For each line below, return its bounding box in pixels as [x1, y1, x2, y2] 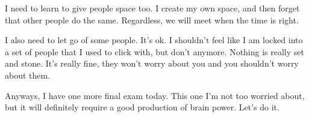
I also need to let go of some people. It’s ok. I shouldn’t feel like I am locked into [5, 34, 303, 46]
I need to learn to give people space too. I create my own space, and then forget [5, 2, 300, 14]
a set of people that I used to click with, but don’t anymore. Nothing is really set [5, 45, 304, 58]
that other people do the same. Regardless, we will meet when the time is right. [5, 13, 299, 26]
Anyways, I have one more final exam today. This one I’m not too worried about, [5, 89, 305, 101]
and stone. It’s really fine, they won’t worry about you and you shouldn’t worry [5, 57, 299, 70]
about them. [5, 68, 51, 81]
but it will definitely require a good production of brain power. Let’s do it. [5, 101, 279, 113]
